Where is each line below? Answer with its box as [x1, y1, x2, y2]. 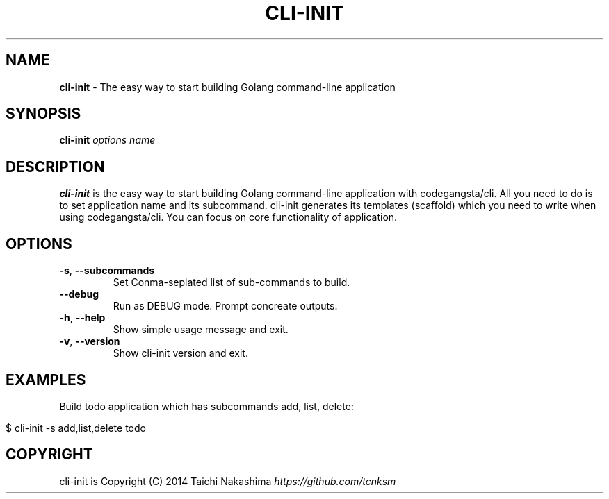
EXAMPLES [6, 371, 86, 389]
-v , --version [59, 335, 120, 348]
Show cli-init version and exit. [113, 347, 248, 360]
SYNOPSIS [6, 105, 81, 123]
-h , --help [59, 312, 106, 324]
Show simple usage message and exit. [113, 323, 289, 336]
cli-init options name [59, 134, 156, 146]
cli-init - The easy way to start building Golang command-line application [59, 81, 396, 93]
